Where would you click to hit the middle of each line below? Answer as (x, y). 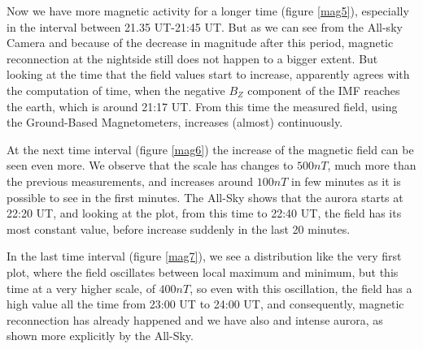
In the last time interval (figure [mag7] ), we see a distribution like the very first (204, 256)
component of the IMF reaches (324, 90)
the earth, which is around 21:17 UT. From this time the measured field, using (202, 106)
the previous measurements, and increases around (130, 181)
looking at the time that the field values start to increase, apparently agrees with (208, 74)
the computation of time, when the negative (116, 90)
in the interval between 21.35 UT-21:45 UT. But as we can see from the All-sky (205, 26)
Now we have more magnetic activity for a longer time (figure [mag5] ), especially (208, 11)
